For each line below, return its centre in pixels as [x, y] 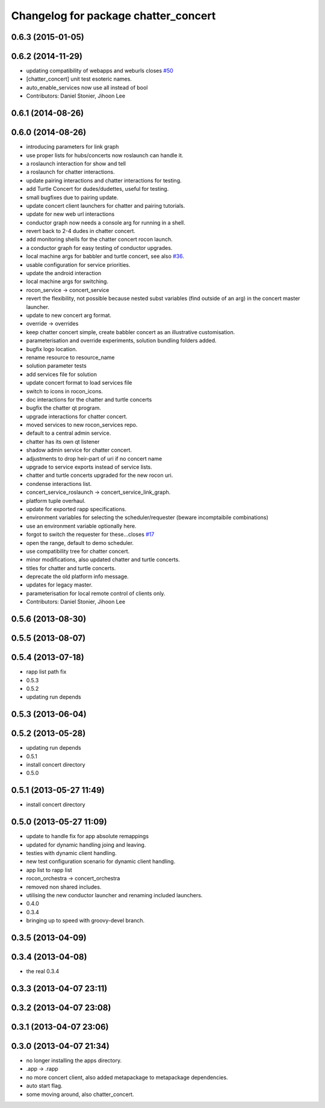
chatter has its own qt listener [63, 441]
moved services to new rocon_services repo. [82, 425]
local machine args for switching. [67, 282]
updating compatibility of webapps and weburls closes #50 [100, 71]
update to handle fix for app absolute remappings [88, 836]
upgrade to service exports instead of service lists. [89, 467]
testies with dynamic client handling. [71, 853]
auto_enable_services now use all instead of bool [87, 87]
